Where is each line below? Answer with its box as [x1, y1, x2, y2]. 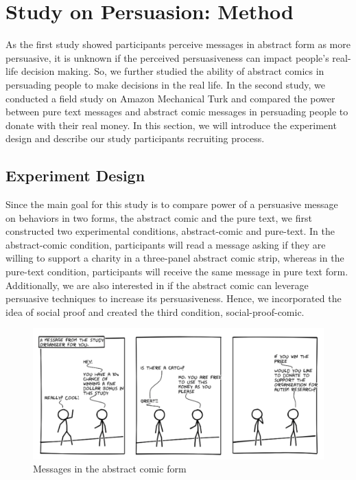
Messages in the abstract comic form [33, 461, 187, 476]
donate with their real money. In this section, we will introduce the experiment [5, 117, 337, 132]
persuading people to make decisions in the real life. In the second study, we [5, 77, 325, 91]
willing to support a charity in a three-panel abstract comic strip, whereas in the [5, 251, 344, 265]
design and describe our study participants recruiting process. [5, 131, 265, 146]
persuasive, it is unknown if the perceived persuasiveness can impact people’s [5, 50, 329, 65]
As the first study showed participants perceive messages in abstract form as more [5, 37, 351, 52]
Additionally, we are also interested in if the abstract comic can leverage [5, 277, 309, 292]
